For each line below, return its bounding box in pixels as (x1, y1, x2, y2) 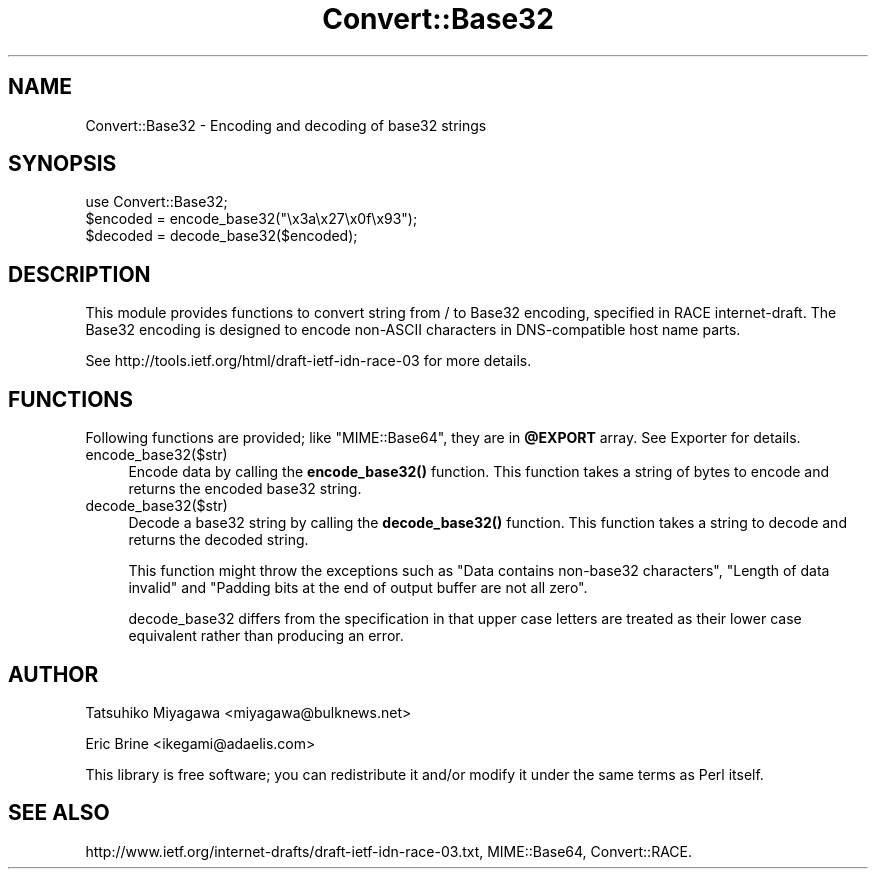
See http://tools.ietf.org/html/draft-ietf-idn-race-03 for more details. (85, 352, 532, 370)
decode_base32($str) (85, 497, 228, 515)
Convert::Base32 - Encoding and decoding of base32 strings (85, 116, 487, 134)
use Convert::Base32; (85, 193, 228, 211)
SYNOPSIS (8, 151, 117, 177)
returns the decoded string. (128, 531, 309, 549)
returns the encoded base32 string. (128, 480, 362, 498)
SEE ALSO (8, 800, 110, 826)
